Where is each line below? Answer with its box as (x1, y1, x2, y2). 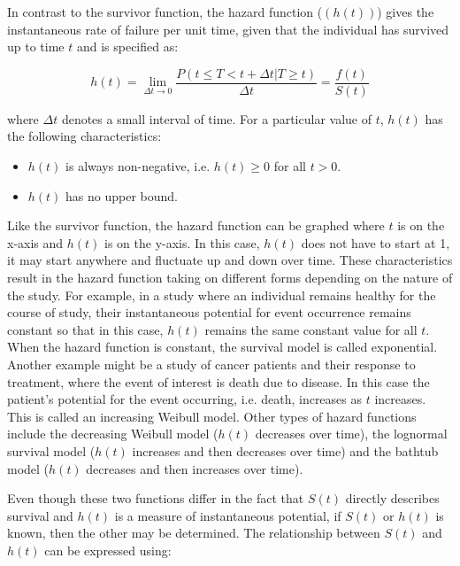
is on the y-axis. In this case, (104, 233, 260, 252)
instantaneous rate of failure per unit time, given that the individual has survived (7, 19, 449, 38)
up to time (7, 37, 65, 56)
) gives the (377, 3, 434, 20)
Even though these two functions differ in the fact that (7, 489, 304, 508)
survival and (7, 506, 73, 524)
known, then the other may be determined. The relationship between (7, 523, 380, 542)
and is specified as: (76, 37, 179, 56)
